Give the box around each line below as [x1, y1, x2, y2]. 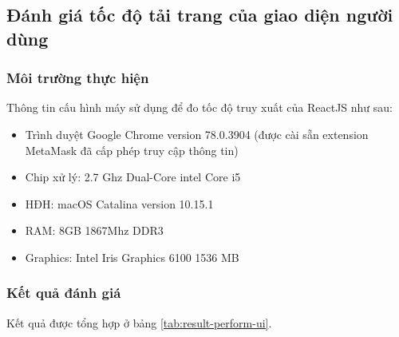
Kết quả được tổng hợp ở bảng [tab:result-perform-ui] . [6, 314, 272, 331]
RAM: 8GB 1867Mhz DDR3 [25, 222, 164, 239]
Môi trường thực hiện [6, 68, 149, 88]
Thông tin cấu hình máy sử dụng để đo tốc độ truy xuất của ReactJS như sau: [6, 99, 393, 116]
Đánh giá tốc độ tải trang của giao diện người [6, 2, 393, 27]
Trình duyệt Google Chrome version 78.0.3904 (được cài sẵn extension [25, 125, 369, 142]
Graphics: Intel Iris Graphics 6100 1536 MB [25, 248, 239, 265]
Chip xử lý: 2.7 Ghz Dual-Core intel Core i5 [25, 168, 241, 185]
